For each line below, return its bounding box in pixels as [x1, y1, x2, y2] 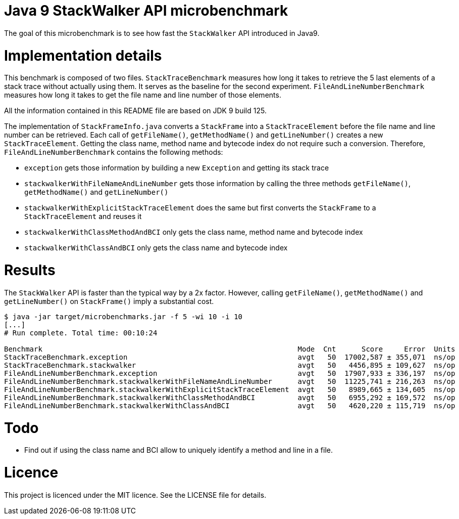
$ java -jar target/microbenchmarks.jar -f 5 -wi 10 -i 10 [4, 312, 243, 321]
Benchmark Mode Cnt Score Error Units [4, 344, 455, 353]
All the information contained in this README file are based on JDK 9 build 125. [4, 106, 267, 115]
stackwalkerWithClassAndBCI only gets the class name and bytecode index [24, 243, 288, 252]
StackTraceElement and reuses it [24, 212, 142, 221]
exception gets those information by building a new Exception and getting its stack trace [24, 163, 329, 172]
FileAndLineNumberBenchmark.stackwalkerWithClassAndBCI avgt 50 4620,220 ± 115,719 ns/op [4, 401, 455, 410]
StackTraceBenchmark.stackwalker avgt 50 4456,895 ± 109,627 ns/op [4, 361, 455, 369]
